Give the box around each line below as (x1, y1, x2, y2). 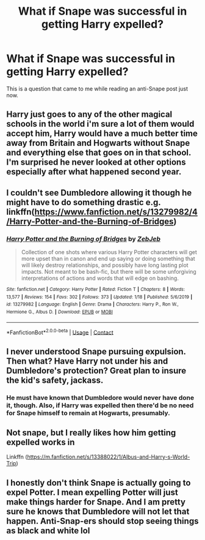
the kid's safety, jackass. (6, 375, 104, 385)
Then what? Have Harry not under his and (6, 356, 168, 366)
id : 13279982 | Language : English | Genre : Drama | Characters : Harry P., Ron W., (6, 301, 179, 307)
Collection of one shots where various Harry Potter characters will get (21, 249, 197, 256)
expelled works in (6, 437, 75, 448)
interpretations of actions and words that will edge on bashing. (21, 274, 179, 282)
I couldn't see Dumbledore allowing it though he (6, 187, 192, 198)
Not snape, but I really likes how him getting (6, 427, 176, 438)
